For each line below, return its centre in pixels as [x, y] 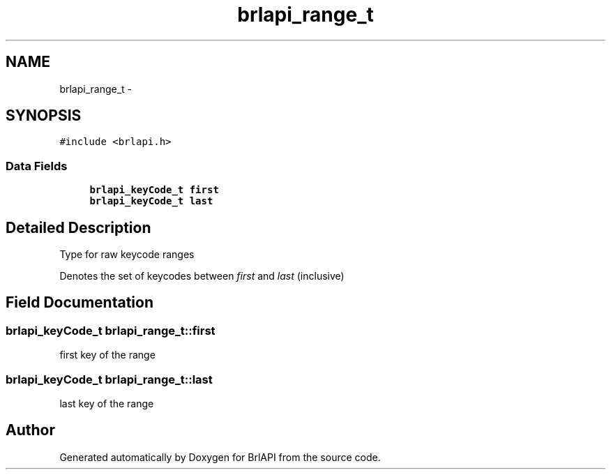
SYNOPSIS [44, 116]
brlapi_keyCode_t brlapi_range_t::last [109, 379]
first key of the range [107, 355]
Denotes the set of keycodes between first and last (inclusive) [202, 276]
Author [30, 430]
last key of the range [107, 404]
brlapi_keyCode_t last [151, 201]
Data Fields [37, 166]
